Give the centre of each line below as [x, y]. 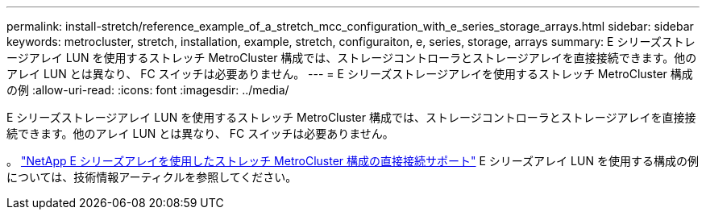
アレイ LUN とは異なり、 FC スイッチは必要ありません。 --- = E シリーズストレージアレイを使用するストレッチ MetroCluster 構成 [350, 74]
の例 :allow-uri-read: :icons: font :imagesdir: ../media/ [148, 90]
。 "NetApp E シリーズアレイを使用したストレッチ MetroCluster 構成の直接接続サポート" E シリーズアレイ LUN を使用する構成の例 [353, 161]
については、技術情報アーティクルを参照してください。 [152, 177]
